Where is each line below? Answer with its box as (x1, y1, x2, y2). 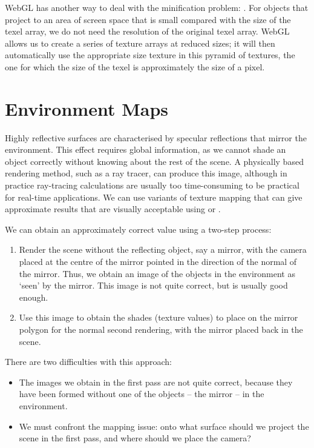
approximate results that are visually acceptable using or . (5, 202, 221, 215)
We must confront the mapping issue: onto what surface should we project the (19, 420, 309, 432)
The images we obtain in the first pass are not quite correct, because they (19, 375, 293, 388)
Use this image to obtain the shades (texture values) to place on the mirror (19, 311, 298, 324)
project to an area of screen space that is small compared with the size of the (5, 13, 291, 25)
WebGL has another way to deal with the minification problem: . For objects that (5, 1, 309, 13)
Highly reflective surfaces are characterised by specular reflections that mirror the (5, 131, 307, 144)
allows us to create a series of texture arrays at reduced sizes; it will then (5, 36, 275, 49)
